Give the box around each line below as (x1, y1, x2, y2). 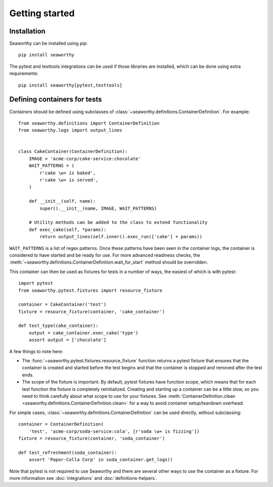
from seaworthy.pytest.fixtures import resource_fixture (18, 287, 163, 293)
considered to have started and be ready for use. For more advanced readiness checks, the (9, 252, 200, 258)
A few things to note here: (9, 348, 63, 354)
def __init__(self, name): (28, 198, 96, 204)
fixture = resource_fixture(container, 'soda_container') (18, 435, 165, 441)
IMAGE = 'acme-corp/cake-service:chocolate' (28, 156, 141, 162)
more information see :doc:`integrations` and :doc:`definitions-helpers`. (9, 475, 158, 481)
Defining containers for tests (9, 95, 102, 104)
